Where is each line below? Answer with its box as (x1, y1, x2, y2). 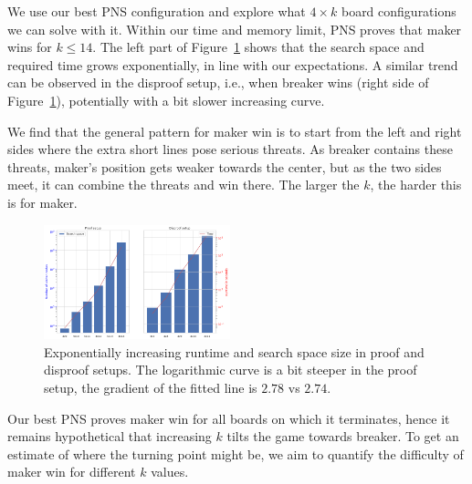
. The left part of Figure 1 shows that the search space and (92, 37, 425, 57)
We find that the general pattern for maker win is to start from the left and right (7, 121, 462, 140)
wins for (7, 37, 52, 57)
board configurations (341, 2, 456, 20)
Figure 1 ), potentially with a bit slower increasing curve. (7, 90, 325, 109)
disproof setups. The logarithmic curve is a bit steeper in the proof (44, 360, 417, 379)
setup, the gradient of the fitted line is (44, 377, 257, 396)
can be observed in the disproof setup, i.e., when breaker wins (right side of (7, 73, 429, 92)
